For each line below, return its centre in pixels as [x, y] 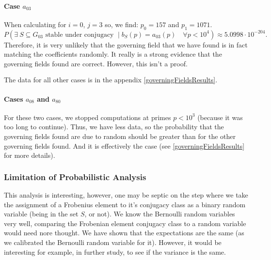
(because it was [220, 117]
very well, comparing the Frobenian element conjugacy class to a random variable [125, 223]
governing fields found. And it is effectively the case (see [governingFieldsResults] [124, 145]
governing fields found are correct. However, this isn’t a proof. [96, 63]
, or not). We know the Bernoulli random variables [160, 214]
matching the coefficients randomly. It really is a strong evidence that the [113, 54]
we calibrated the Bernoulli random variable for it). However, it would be [113, 242]
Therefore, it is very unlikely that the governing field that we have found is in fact [126, 44]
